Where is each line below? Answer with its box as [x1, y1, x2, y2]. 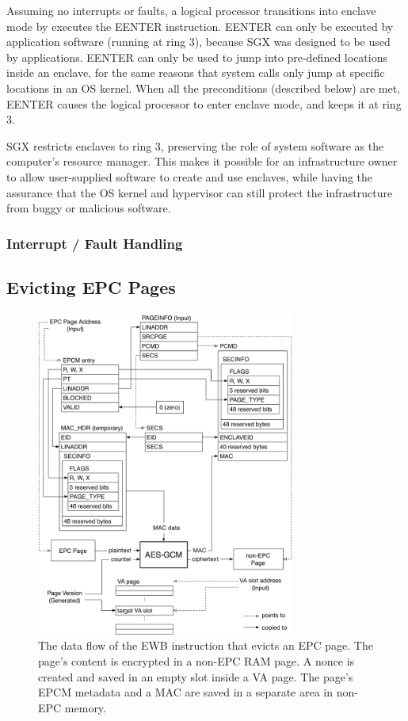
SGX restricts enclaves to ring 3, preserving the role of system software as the [6, 137, 384, 154]
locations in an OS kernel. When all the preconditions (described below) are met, [6, 79, 401, 96]
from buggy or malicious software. [6, 200, 171, 216]
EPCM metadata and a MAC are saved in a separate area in [38, 684, 334, 700]
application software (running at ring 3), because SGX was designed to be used [6, 33, 391, 50]
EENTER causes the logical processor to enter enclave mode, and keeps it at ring [6, 95, 402, 112]
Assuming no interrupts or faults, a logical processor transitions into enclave [6, 2, 376, 18]
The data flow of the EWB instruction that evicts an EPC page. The [38, 637, 373, 654]
